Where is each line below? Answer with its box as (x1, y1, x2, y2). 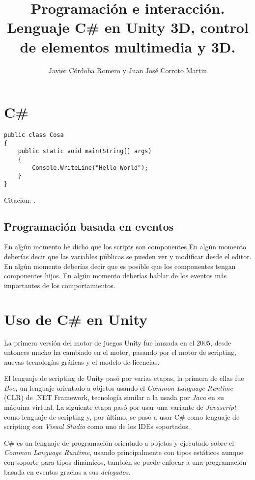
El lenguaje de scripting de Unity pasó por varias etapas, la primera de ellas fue (4, 373, 244, 383)
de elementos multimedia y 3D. (20, 36, 236, 56)
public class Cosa (4, 132, 64, 139)
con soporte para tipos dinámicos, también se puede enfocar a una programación (4, 457, 247, 467)
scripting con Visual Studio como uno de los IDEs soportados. (4, 421, 190, 431)
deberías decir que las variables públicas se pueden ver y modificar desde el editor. (4, 251, 252, 262)
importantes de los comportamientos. (4, 280, 115, 290)
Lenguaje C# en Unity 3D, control (7, 17, 249, 37)
